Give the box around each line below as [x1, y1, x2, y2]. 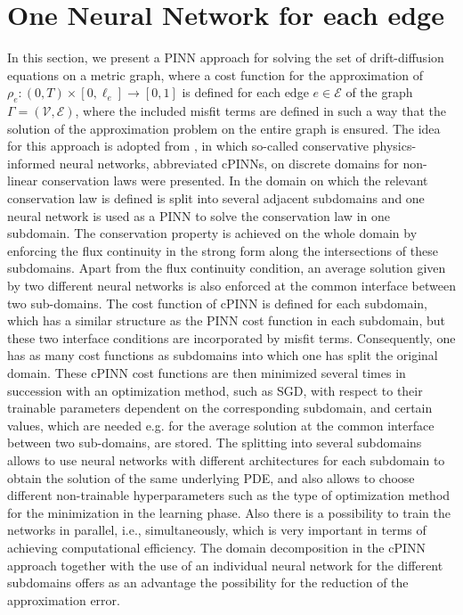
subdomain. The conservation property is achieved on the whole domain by [7, 224, 418, 242]
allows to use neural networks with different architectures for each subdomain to [7, 450, 445, 469]
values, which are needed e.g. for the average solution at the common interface [7, 415, 435, 434]
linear [7, 171, 38, 190]
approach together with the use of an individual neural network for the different [7, 555, 443, 574]
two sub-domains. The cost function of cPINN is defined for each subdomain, [7, 293, 427, 312]
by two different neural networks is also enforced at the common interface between [7, 276, 456, 295]
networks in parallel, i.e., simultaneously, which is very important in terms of [7, 521, 426, 539]
